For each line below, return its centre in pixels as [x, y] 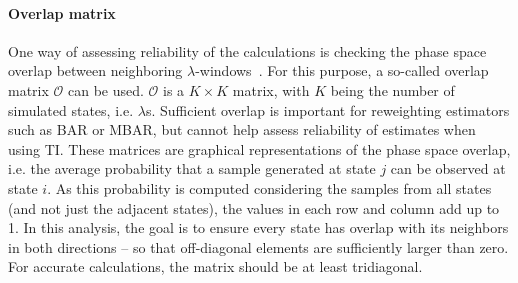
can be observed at [448, 168]
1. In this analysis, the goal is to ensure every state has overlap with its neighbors [258, 227]
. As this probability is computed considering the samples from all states [269, 187]
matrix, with [271, 89]
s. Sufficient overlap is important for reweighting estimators [327, 109]
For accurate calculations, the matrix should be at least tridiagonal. [215, 266]
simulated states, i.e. [71, 109]
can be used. [106, 89]
